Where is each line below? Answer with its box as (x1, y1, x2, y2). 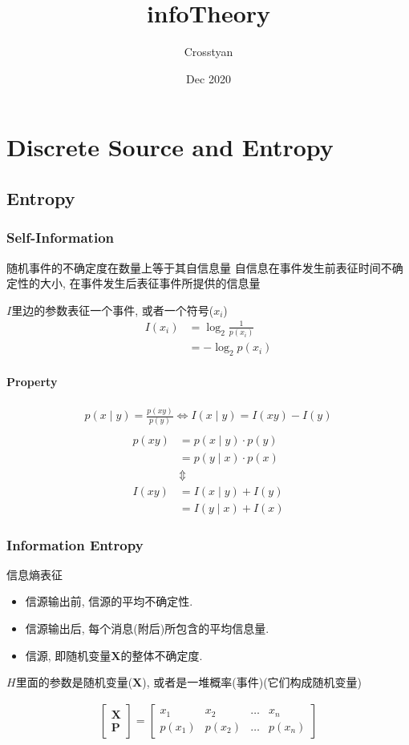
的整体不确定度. (120, 646, 203, 663)
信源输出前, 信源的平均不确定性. (25, 593, 193, 610)
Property (6, 372, 58, 389)
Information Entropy (6, 534, 144, 554)
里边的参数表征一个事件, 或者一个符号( (11, 301, 214, 318)
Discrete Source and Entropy (6, 131, 334, 163)
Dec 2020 (186, 70, 231, 87)
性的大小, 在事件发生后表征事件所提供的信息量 (17, 275, 261, 292)
